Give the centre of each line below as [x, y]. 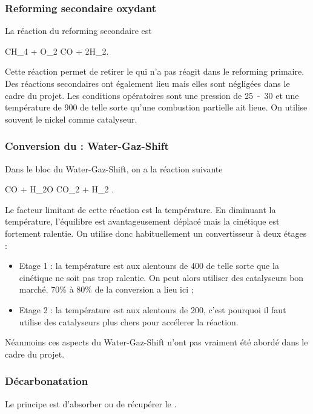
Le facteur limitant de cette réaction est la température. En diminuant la [140, 209]
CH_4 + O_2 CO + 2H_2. [57, 51]
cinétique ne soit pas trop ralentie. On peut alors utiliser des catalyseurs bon [161, 277]
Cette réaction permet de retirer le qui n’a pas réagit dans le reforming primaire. [155, 71]
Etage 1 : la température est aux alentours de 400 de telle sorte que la [149, 266]
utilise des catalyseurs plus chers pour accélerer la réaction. [129, 321]
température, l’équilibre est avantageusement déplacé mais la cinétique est [142, 221]
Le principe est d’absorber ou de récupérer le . [91, 403]
